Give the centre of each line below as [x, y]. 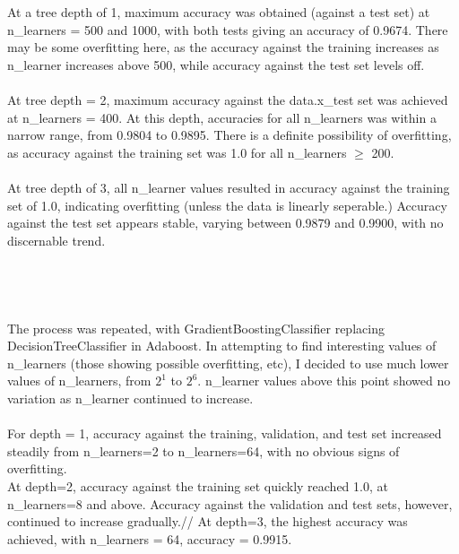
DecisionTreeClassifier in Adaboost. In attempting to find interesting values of [222, 346]
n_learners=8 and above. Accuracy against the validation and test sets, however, [230, 503]
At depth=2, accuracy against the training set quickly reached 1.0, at [198, 486]
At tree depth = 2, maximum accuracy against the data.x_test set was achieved [228, 99]
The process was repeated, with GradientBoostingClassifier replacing [196, 328]
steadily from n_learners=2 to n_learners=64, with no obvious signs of [204, 450]
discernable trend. [56, 240]
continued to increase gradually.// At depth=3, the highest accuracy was [208, 521]
